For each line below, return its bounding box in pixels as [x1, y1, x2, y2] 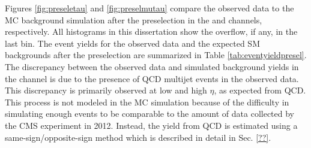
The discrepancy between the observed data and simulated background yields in [5, 60, 299, 73]
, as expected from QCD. [214, 84, 306, 96]
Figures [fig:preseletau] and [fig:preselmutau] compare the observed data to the [5, 2, 294, 14]
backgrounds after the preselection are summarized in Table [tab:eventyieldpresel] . [5, 49, 307, 61]
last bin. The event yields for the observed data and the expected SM [5, 37, 260, 49]
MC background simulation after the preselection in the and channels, [5, 13, 262, 26]
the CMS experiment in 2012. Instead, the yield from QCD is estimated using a [5, 119, 298, 131]
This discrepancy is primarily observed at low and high [5, 84, 207, 96]
